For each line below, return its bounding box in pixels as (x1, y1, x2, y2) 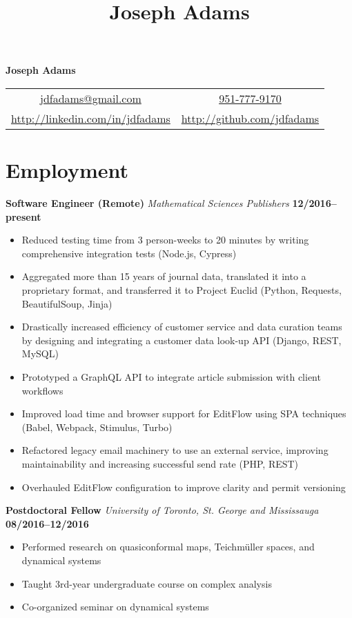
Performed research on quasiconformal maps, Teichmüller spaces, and (21, 539, 315, 554)
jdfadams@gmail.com (40, 90, 141, 106)
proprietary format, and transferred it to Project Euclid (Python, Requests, (21, 283, 342, 297)
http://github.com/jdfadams (181, 110, 320, 126)
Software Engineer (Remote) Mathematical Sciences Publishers (6, 196, 289, 210)
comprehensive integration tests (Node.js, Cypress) (21, 246, 237, 260)
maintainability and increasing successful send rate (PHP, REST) (21, 457, 299, 470)
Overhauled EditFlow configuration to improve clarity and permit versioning (21, 479, 346, 494)
